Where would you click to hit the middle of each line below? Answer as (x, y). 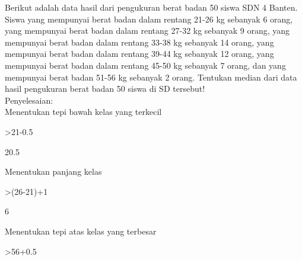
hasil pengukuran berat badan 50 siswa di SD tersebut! (105, 89)
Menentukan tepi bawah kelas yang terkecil (83, 112)
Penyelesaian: (29, 100)
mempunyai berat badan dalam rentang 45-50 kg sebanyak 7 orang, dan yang (145, 65)
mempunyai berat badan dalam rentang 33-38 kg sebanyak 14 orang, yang (139, 42)
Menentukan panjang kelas (53, 171)
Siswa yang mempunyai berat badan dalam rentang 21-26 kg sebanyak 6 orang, (149, 19)
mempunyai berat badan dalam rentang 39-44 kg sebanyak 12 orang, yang (139, 54)
